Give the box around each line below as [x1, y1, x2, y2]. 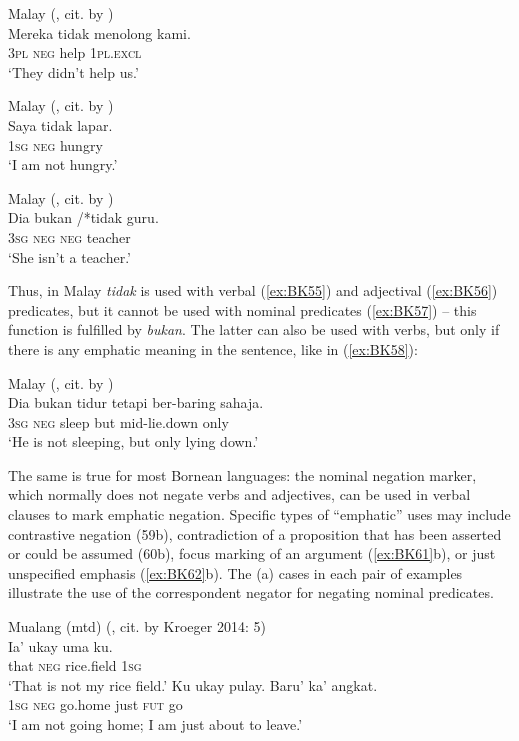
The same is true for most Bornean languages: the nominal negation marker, [8, 464, 477, 485]
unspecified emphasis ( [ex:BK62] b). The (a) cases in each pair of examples [8, 562, 463, 583]
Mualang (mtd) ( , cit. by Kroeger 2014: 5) [8, 616, 266, 637]
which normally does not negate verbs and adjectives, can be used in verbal [8, 484, 471, 505]
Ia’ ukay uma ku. [8, 635, 113, 656]
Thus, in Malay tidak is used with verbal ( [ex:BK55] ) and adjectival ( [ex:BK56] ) [8, 280, 498, 301]
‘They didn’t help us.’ [8, 61, 139, 82]
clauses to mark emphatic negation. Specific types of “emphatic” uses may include [8, 504, 511, 525]
